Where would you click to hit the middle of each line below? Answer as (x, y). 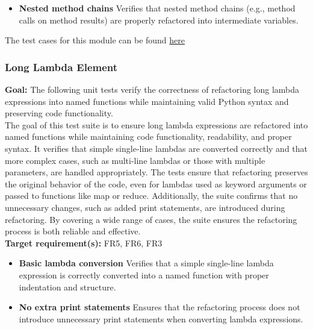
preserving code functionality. (59, 113)
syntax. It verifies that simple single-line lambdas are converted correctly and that (156, 148)
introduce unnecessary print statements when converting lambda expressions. (161, 318)
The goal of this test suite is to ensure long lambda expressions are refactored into (156, 124)
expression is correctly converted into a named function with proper (144, 274)
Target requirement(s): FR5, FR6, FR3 (84, 243)
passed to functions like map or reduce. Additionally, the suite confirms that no (151, 196)
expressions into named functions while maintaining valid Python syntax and (147, 101)
